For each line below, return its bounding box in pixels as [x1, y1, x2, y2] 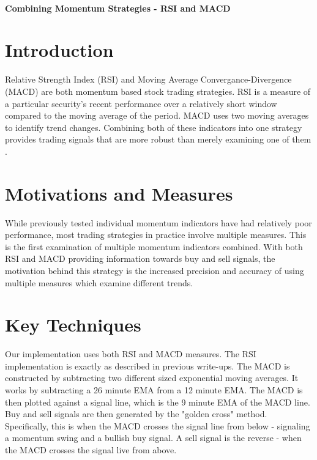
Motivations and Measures [5, 180, 233, 206]
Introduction [5, 37, 114, 62]
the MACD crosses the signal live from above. [5, 443, 177, 456]
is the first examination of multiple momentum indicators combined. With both [5, 240, 303, 253]
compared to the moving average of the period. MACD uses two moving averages [5, 109, 309, 122]
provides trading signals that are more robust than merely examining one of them [5, 133, 311, 146]
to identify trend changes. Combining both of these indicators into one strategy [5, 121, 302, 133]
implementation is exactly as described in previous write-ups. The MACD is [5, 359, 290, 372]
